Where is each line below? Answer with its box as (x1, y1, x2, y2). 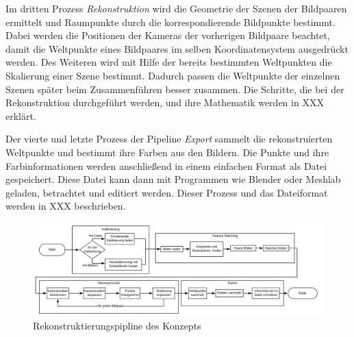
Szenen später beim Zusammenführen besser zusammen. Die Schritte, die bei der (5, 82, 344, 96)
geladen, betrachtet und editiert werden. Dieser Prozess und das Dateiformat (5, 185, 328, 199)
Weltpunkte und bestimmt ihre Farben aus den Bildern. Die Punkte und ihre (5, 145, 329, 159)
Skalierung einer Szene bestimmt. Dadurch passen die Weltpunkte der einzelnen (5, 68, 340, 82)
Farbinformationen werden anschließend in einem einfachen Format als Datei (5, 158, 327, 173)
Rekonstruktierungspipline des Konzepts (33, 319, 201, 333)
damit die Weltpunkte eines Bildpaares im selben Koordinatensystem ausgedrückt (5, 41, 349, 55)
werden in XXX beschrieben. (5, 199, 126, 213)
